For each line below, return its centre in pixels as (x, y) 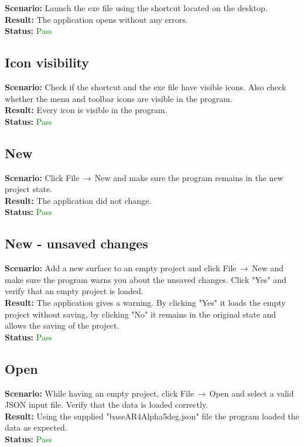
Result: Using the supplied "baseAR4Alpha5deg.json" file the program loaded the (152, 416)
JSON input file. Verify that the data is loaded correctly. (106, 405)
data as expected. (36, 427)
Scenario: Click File (42, 177)
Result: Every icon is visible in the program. (86, 110)
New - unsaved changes (76, 243)
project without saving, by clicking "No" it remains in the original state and (141, 314)
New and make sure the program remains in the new (189, 177)
